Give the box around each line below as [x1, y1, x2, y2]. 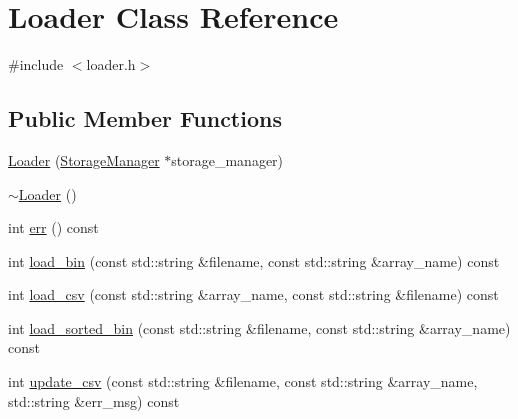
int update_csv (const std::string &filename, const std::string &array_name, [8, 371, 478, 392]
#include [8, 54, 64, 75]
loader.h [86, 54, 136, 75]
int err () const [8, 217, 99, 238]
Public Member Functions [8, 103, 282, 134]
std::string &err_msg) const [8, 390, 180, 411]
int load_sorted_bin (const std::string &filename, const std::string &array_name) [8, 317, 511, 338]
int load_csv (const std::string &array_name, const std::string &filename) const [8, 284, 499, 305]
